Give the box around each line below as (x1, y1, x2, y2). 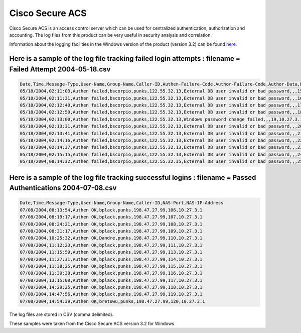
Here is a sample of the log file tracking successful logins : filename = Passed (9, 173, 256, 182)
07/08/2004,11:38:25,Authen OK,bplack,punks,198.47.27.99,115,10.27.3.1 (20, 263, 203, 269)
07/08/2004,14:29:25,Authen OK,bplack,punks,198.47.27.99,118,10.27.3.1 (20, 284, 203, 290)
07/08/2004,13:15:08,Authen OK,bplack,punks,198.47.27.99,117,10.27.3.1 (20, 277, 203, 283)
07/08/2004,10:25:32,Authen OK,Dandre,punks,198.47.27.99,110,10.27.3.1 (20, 235, 203, 241)
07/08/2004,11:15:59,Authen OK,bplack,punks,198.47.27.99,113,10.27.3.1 (20, 249, 203, 255)
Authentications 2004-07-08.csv (9, 184, 117, 192)
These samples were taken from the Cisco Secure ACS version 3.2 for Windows (9, 320, 175, 326)
